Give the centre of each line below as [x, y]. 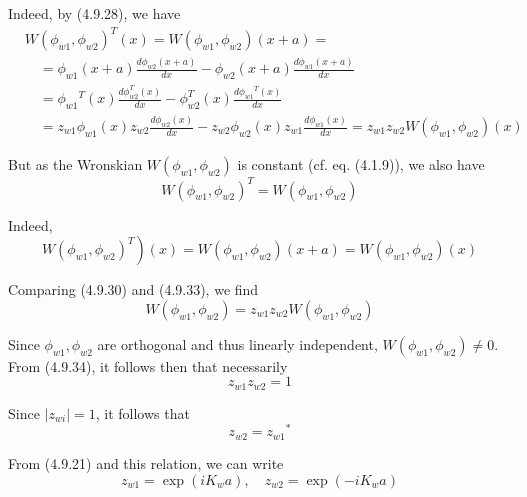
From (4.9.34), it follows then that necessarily [148, 365]
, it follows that [142, 412]
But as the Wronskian [75, 164]
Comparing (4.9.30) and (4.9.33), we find [133, 289]
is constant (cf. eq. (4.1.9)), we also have [361, 164]
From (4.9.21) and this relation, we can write [146, 462]
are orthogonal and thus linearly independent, [237, 343]
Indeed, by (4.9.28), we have [94, 13]
